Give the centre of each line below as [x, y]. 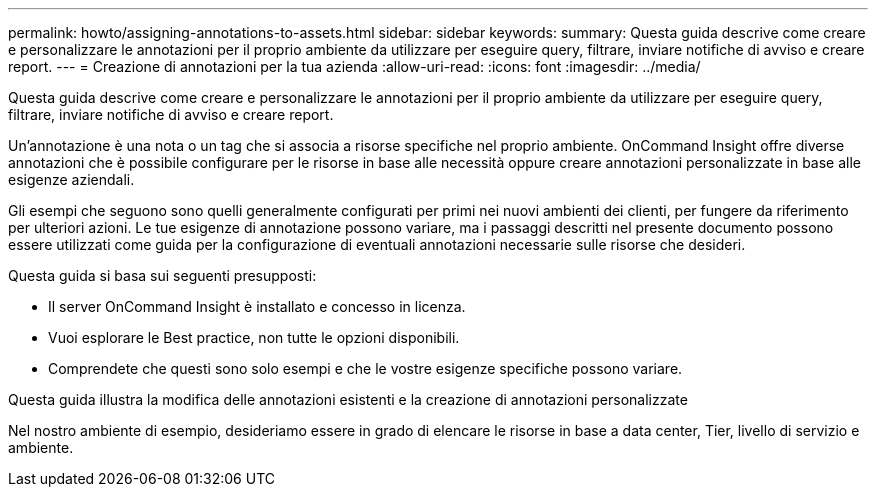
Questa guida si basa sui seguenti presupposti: [162, 275]
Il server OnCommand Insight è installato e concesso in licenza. [257, 306]
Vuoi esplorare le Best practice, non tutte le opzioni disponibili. [254, 337]
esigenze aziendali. [71, 179]
